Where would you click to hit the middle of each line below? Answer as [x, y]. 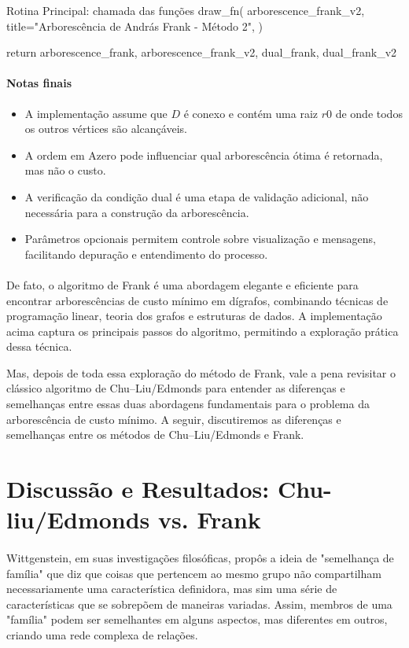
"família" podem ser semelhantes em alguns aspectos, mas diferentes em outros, [197, 619]
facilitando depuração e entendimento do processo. [146, 254]
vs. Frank [210, 519]
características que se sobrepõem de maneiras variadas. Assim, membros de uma [199, 604]
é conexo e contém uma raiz [251, 113]
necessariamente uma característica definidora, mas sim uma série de [172, 589]
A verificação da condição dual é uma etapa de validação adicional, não [197, 196]
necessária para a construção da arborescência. [137, 212]
